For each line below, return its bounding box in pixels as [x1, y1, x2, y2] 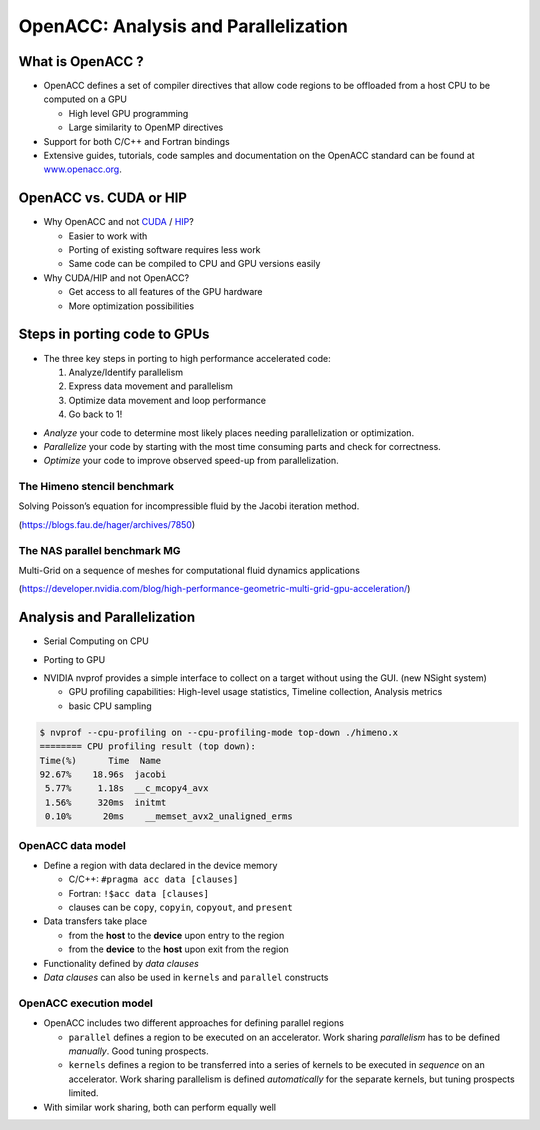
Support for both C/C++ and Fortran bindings [43, 135, 230, 147]
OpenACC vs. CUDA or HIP [18, 190, 187, 207]
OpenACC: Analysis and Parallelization [18, 15, 349, 37]
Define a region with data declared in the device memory [43, 859, 278, 871]
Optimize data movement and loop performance [68, 394, 267, 406]
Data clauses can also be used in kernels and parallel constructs [43, 971, 329, 984]
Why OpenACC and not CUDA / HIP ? [43, 216, 194, 228]
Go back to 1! [68, 408, 123, 420]
